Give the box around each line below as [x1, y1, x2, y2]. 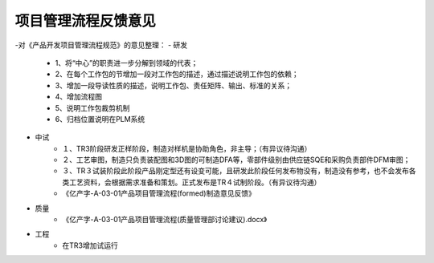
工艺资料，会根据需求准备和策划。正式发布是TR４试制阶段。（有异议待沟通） [68, 177, 321, 187]
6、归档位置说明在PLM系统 [55, 114, 145, 123]
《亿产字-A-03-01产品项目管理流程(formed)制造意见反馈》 [62, 188, 256, 198]
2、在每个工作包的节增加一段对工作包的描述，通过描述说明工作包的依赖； [55, 69, 299, 79]
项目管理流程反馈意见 [14, 12, 157, 30]
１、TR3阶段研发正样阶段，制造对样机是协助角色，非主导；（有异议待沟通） [62, 144, 312, 153]
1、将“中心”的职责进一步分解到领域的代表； [55, 58, 199, 67]
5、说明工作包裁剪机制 [55, 103, 130, 112]
